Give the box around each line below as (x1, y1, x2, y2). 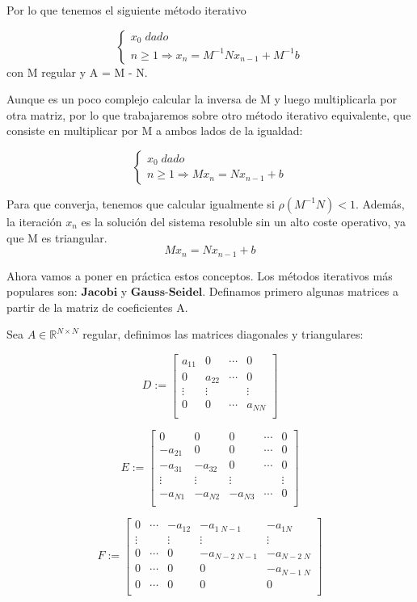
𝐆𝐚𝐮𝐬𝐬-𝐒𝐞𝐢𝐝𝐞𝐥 (130, 287, 203, 299)
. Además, (355, 195, 405, 212)
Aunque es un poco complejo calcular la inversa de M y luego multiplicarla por (6, 91, 397, 107)
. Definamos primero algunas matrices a (202, 283, 399, 300)
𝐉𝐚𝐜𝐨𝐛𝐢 (81, 287, 118, 299)
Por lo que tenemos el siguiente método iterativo (6, 2, 246, 18)
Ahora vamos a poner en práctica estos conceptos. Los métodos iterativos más (6, 267, 393, 284)
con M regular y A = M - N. (6, 63, 148, 80)
